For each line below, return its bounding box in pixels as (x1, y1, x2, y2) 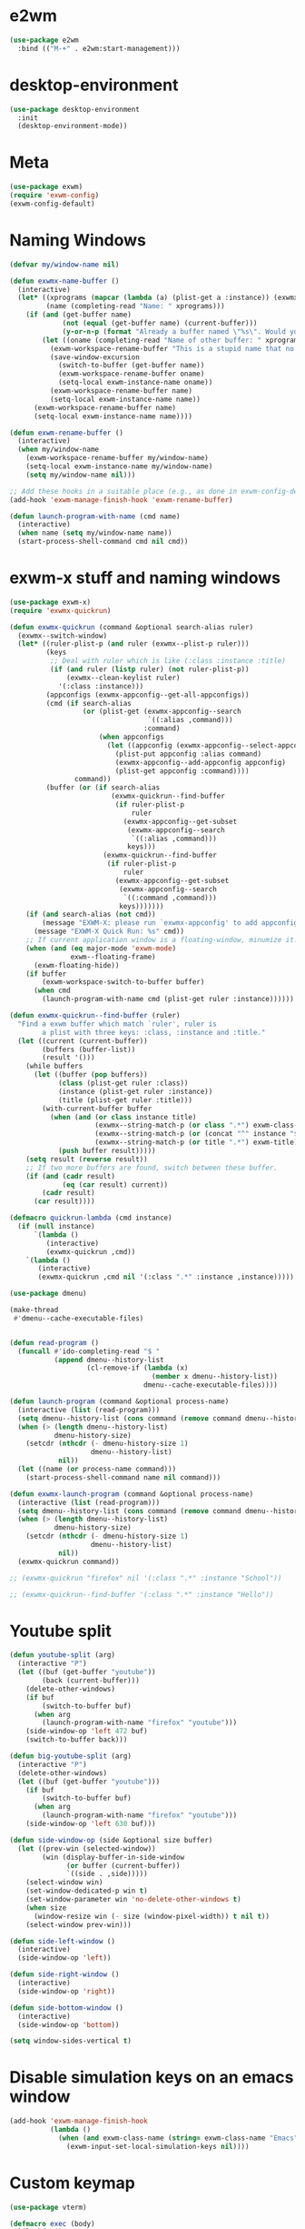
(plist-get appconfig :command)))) (114, 766, 250, 776)
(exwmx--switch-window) (17, 631, 107, 640)
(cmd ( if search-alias (45, 698, 132, 708)
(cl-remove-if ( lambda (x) (86, 1363, 189, 1373)
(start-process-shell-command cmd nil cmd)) (17, 537, 189, 547)
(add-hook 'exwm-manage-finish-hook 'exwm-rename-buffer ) (9, 495, 233, 505)
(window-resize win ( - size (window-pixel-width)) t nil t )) (33, 1912, 271, 1921)
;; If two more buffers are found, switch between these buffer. (25, 1163, 279, 1172)
